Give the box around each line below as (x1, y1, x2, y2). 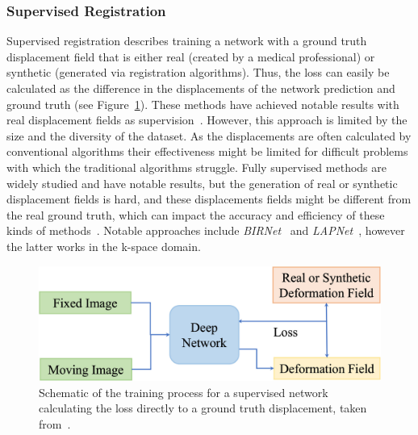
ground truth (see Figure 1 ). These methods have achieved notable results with (6, 95, 399, 112)
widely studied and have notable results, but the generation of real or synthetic (6, 174, 398, 191)
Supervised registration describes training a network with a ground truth (6, 32, 367, 49)
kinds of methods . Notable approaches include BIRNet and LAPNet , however (6, 222, 405, 239)
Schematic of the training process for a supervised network (39, 383, 328, 400)
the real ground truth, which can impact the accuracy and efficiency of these (6, 206, 385, 223)
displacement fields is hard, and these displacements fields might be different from (6, 190, 412, 207)
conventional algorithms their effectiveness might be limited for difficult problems (6, 143, 408, 160)
